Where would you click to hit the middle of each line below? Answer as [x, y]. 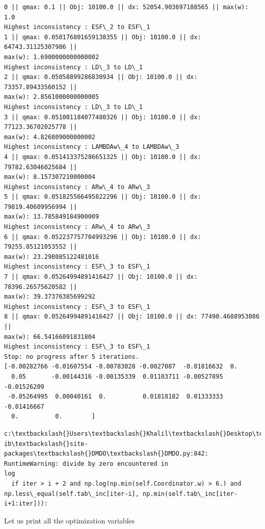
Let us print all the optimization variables [70, 520]
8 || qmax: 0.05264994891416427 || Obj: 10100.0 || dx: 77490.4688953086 [132, 317]
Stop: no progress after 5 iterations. [72, 356]
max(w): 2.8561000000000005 [52, 97]
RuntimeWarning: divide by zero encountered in [86, 464]
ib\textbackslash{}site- [46, 444]
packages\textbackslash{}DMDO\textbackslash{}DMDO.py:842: [106, 454]
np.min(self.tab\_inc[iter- [190, 494]
